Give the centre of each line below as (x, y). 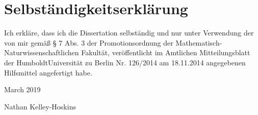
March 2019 (22, 89)
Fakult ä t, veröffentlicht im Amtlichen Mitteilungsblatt (166, 52)
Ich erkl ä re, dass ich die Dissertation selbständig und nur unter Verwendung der (129, 33)
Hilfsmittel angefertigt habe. (48, 72)
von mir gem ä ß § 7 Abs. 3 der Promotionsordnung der (89, 42)
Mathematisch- (199, 42)
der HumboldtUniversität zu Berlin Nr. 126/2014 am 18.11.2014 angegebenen (125, 62)
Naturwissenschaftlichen (42, 52)
